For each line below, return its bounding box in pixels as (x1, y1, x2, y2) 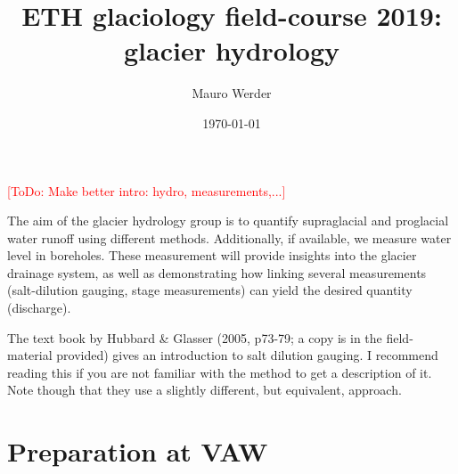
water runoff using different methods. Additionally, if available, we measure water (7, 228, 452, 247)
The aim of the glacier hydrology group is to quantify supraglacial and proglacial (7, 211, 449, 230)
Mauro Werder (192, 84, 272, 102)
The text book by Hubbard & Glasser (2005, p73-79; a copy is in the (7, 328, 382, 347)
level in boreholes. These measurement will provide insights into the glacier (7, 246, 417, 265)
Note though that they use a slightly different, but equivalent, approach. (7, 380, 402, 399)
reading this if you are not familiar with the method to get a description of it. (7, 363, 432, 381)
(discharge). (7, 298, 71, 317)
